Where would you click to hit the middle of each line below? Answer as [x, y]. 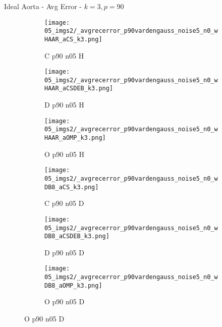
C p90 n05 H [64, 55]
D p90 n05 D [64, 252]
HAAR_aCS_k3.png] [73, 39]
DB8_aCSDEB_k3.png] [77, 236]
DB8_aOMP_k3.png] [73, 285]
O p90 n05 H [64, 154]
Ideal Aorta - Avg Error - [43, 6]
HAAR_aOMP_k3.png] [75, 138]
